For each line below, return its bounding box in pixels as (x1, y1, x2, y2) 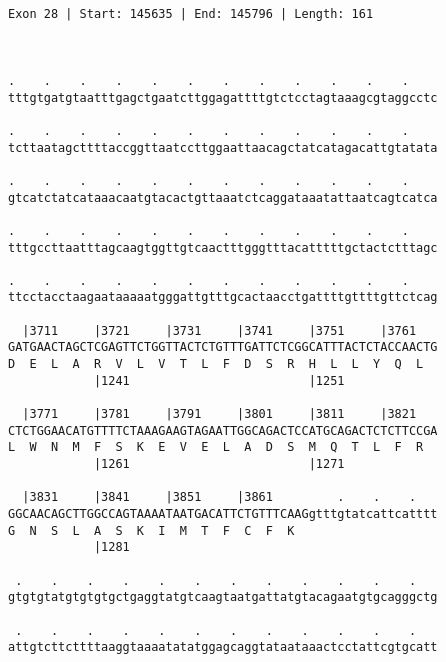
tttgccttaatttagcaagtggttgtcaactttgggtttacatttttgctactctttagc (8, 240, 438, 255)
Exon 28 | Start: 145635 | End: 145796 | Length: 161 (8, 7, 374, 22)
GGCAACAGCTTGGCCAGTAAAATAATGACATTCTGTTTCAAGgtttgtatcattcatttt (8, 507, 438, 521)
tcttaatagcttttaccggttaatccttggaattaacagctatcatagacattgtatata (8, 140, 438, 155)
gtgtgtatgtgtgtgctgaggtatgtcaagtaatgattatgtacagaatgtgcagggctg (8, 590, 438, 605)
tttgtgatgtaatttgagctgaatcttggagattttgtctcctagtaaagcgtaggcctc (8, 90, 438, 105)
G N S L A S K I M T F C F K (8, 523, 295, 538)
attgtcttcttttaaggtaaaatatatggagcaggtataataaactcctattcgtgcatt (8, 640, 438, 655)
